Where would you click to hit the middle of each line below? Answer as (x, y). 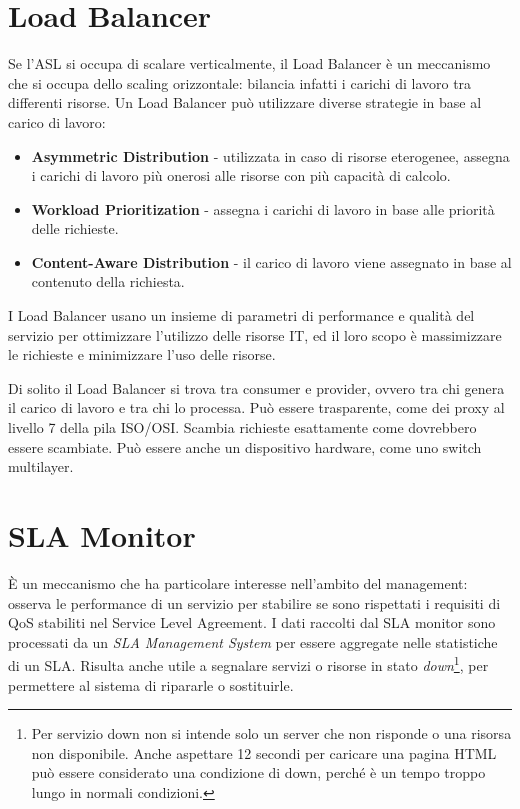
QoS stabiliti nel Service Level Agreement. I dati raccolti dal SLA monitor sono (252, 622)
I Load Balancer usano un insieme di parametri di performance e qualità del (241, 315)
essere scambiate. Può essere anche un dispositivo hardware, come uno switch (245, 446)
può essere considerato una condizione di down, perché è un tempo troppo (258, 772)
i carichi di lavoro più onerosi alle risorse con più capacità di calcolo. (241, 175)
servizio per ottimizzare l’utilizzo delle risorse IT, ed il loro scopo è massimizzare (255, 334)
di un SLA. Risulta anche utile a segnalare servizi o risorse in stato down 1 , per (248, 663)
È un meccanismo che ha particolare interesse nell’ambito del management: (238, 582)
